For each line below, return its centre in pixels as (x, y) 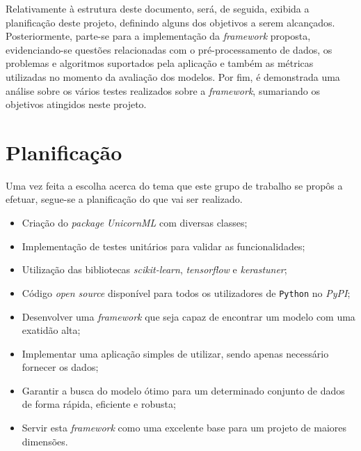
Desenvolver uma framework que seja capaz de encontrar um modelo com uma (188, 316)
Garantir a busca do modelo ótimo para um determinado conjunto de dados (183, 390)
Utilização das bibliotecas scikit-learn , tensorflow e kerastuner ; (154, 269)
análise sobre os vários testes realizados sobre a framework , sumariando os (163, 90)
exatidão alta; (51, 330)
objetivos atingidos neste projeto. (76, 104)
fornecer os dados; (60, 367)
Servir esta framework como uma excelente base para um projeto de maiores (184, 428)
